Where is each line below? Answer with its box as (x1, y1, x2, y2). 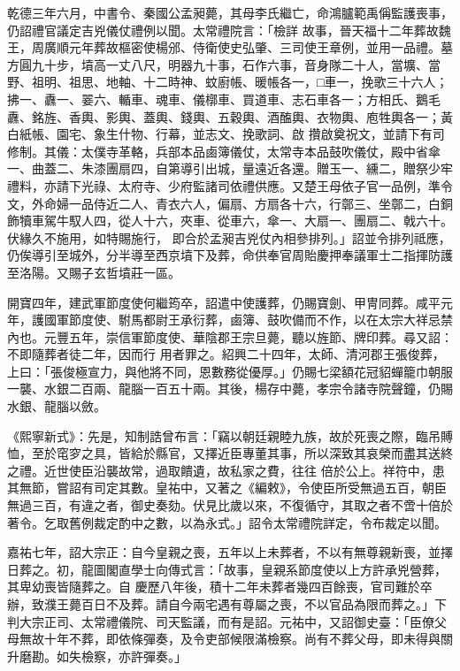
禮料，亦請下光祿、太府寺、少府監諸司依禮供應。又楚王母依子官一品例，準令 (7, 176, 453, 194)
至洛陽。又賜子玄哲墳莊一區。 (7, 263, 180, 281)
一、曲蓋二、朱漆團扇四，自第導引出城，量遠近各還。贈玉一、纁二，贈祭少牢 (7, 159, 453, 178)
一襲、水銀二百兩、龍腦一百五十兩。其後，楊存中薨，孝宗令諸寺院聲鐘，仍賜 (7, 379, 453, 398)
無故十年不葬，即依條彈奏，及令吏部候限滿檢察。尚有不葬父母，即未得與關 (19, 629, 453, 648)
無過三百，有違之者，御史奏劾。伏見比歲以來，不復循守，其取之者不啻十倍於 (7, 496, 453, 515)
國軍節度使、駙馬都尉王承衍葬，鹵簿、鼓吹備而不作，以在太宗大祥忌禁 (43, 310, 453, 329)
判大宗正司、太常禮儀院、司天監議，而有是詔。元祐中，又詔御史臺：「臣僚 (7, 612, 434, 630)
